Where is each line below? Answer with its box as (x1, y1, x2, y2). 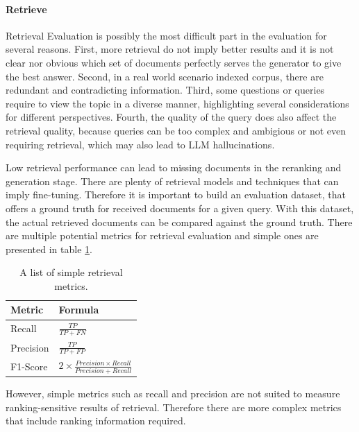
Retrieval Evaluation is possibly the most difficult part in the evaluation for (6, 28, 327, 42)
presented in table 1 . (6, 241, 92, 256)
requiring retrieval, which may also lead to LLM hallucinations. (6, 137, 275, 151)
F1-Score (10, 358, 48, 373)
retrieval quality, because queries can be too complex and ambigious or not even (6, 123, 346, 137)
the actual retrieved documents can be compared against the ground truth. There (6, 214, 353, 229)
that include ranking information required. (6, 413, 186, 428)
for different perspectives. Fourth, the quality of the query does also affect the (6, 110, 337, 124)
